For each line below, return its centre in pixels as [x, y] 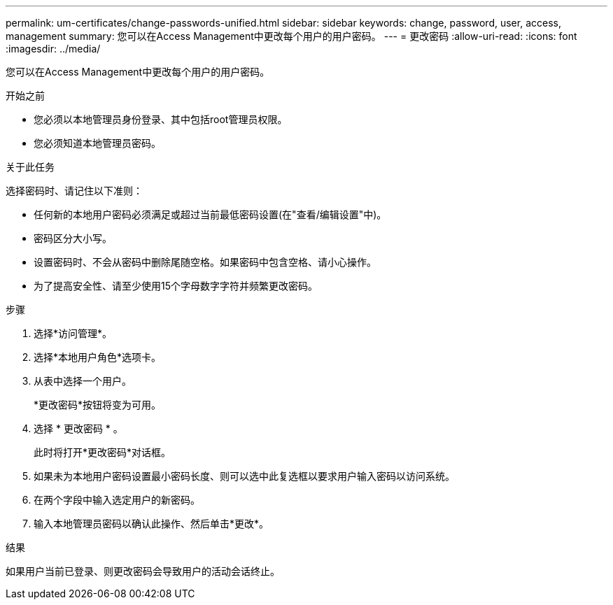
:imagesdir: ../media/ [53, 49]
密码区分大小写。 [73, 238]
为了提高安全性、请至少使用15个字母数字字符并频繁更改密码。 [176, 286]
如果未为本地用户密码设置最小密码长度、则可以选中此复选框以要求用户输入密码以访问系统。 [244, 476]
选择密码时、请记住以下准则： [74, 191]
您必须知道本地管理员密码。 [97, 143]
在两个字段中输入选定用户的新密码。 [117, 500]
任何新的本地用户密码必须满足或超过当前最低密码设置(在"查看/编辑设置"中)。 [210, 214]
